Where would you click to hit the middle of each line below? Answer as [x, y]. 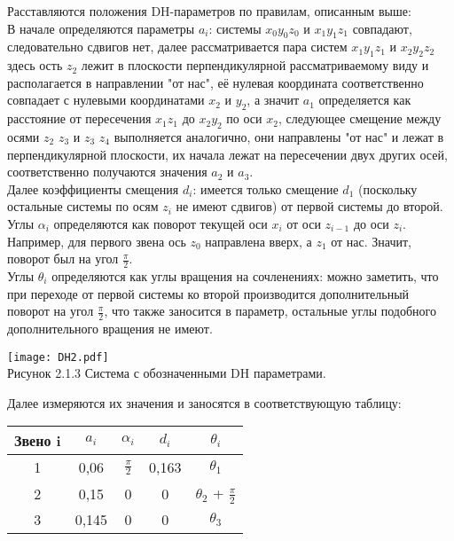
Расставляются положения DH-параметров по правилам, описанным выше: [209, 11]
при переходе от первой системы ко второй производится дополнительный [208, 293]
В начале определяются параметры [101, 28]
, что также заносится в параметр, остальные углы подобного [270, 311]
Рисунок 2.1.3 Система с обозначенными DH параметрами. [167, 373]
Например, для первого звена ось [97, 241]
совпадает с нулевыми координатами [106, 100]
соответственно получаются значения [107, 172]
